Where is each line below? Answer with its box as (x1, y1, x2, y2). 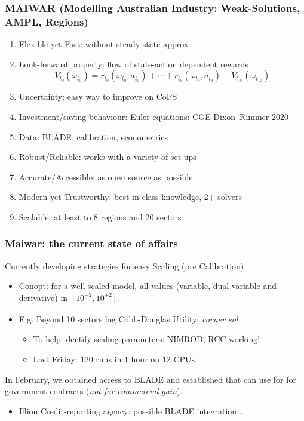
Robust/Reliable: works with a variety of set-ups (19, 150, 196, 163)
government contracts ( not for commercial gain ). (5, 385, 183, 397)
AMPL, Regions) (5, 14, 88, 29)
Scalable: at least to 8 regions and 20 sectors (19, 210, 182, 223)
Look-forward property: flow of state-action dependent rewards (19, 57, 248, 70)
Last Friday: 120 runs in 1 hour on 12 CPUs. (33, 353, 197, 365)
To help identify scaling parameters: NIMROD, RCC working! (33, 333, 260, 345)
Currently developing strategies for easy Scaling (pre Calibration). (5, 259, 247, 272)
